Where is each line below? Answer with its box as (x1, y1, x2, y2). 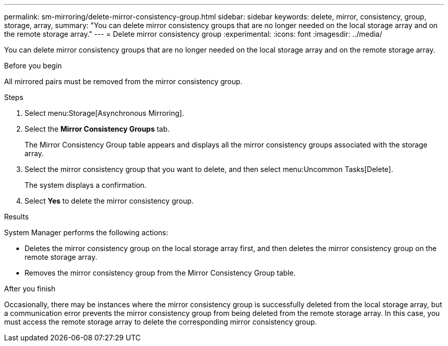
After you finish (4, 284, 56, 293)
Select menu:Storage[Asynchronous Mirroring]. (25, 109, 184, 117)
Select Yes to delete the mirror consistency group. (25, 196, 194, 205)
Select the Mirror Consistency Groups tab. (25, 125, 170, 133)
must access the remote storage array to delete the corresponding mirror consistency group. (4, 317, 317, 326)
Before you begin (4, 61, 62, 70)
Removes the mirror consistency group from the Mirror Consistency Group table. (25, 268, 296, 277)
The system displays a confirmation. (25, 181, 147, 189)
